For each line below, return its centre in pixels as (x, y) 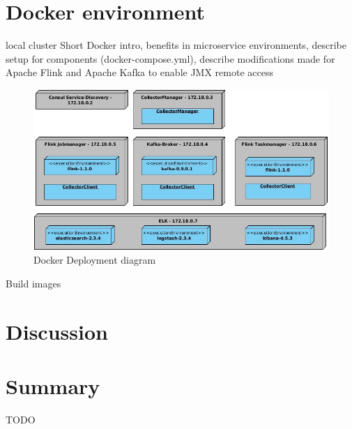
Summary (53, 385)
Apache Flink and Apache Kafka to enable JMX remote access (139, 72)
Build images (33, 283)
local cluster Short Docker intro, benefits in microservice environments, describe (176, 45)
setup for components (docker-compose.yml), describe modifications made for (170, 58)
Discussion (57, 331)
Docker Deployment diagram (95, 260)
